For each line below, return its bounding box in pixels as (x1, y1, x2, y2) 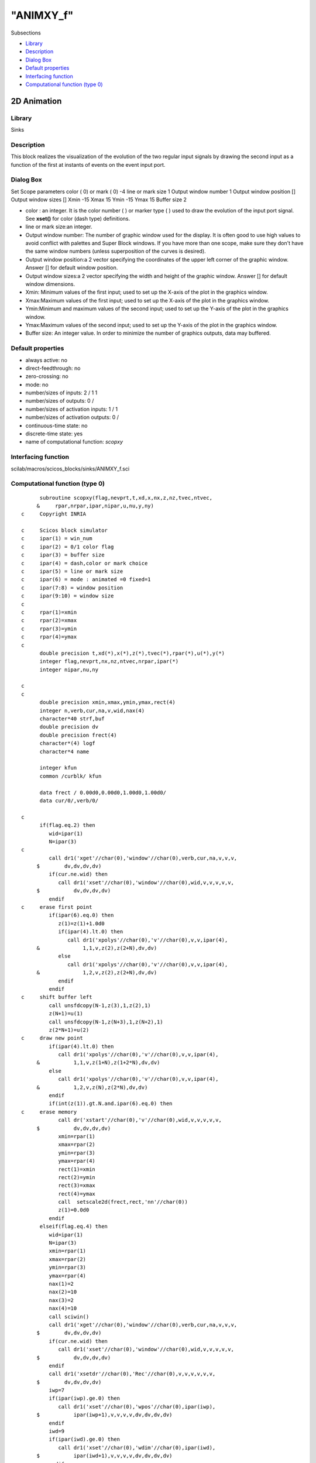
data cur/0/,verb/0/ (39, 797, 99, 804)
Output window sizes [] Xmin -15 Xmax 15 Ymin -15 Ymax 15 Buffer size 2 (11, 196, 187, 203)
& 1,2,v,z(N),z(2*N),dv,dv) (36, 1084, 148, 1091)
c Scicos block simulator (21, 527, 108, 534)
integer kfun (39, 764, 77, 771)
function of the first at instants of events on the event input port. (11, 161, 166, 168)
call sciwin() (49, 1313, 90, 1320)
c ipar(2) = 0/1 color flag (21, 543, 114, 550)
